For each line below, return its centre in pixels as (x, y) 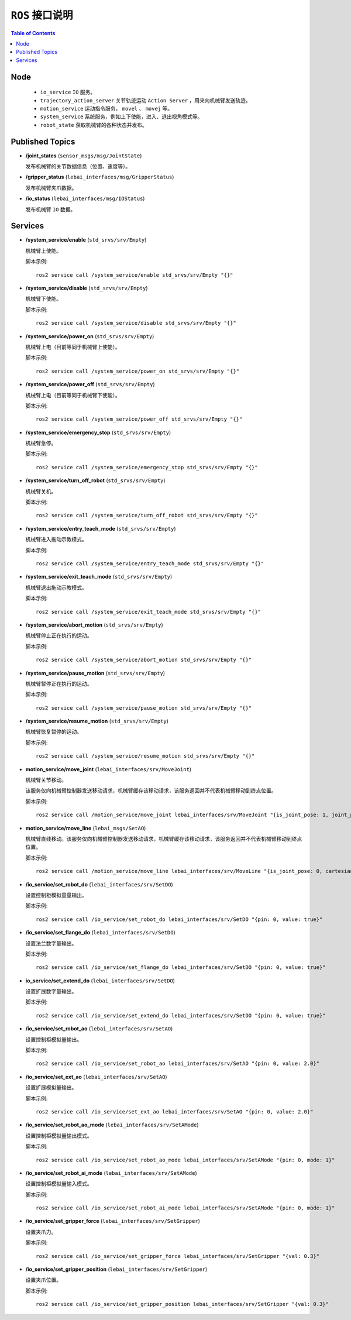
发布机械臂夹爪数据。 (51, 188)
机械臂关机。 (41, 491)
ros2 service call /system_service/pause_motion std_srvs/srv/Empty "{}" (144, 708)
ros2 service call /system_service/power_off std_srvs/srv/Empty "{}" (139, 419)
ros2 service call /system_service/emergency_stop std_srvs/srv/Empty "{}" (147, 467)
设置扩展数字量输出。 (51, 991)
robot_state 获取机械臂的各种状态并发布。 (94, 125)
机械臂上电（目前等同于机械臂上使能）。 (73, 347)
